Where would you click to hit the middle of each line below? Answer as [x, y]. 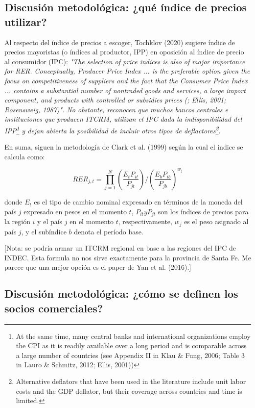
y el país [50, 221]
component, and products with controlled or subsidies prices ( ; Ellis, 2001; [115, 100]
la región [17, 221]
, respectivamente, [145, 221]
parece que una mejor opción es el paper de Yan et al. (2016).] [98, 267]
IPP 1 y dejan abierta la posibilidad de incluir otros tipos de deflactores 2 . [113, 129]
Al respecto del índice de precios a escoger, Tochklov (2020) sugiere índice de [120, 42]
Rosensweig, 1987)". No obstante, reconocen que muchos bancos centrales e [116, 109]
